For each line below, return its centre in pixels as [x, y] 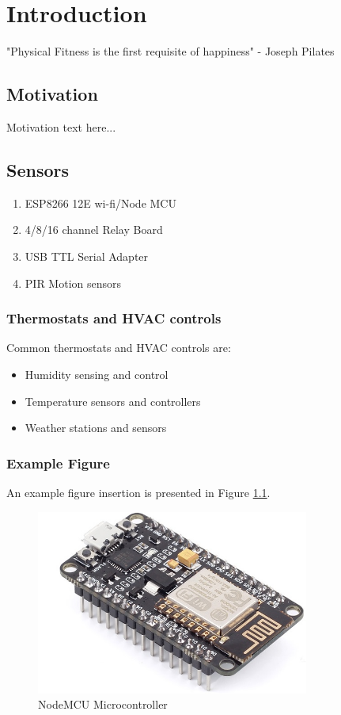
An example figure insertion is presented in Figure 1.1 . [138, 492]
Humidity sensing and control [97, 374]
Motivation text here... [61, 126]
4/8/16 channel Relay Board [94, 229]
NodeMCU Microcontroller [103, 704]
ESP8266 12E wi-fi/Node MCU [100, 203]
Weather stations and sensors [96, 428]
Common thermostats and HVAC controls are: [119, 348]
